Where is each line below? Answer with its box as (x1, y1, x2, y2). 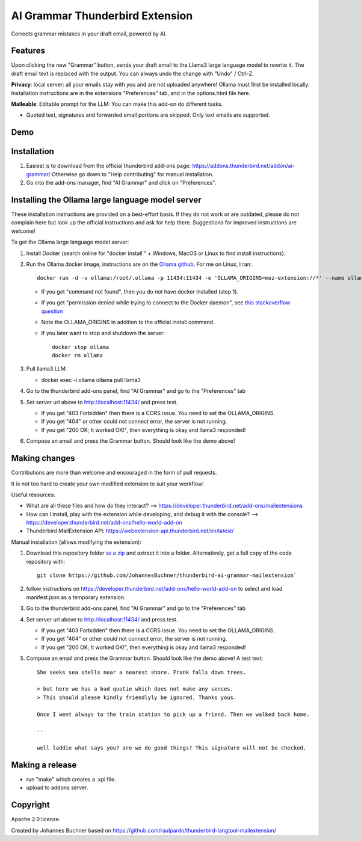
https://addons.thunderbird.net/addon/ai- (192, 162, 295, 170)
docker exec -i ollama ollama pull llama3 (41, 376, 141, 383)
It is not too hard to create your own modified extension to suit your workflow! (11, 480, 204, 487)
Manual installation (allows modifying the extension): (11, 538, 141, 546)
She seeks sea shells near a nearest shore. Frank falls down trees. (37, 668, 247, 676)
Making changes (11, 453, 75, 463)
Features (11, 46, 45, 56)
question (41, 307, 63, 315)
